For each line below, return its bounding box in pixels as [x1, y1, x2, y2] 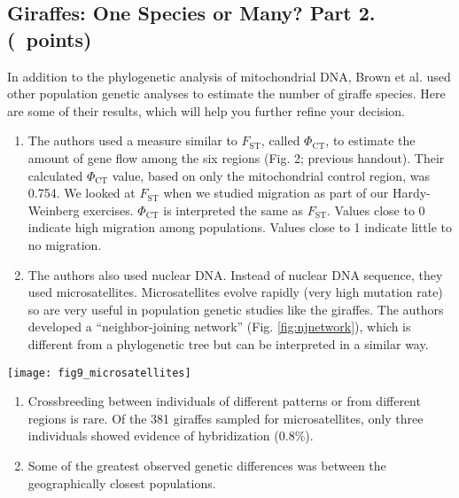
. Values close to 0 [327, 200, 425, 219]
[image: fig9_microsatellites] [7, 366, 191, 379]
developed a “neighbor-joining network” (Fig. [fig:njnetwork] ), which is [27, 317, 411, 336]
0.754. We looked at [27, 183, 136, 202]
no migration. [27, 235, 102, 253]
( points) [7, 25, 92, 52]
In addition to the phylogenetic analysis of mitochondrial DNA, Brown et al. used [7, 66, 451, 85]
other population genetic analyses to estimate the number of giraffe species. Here [7, 84, 446, 103]
